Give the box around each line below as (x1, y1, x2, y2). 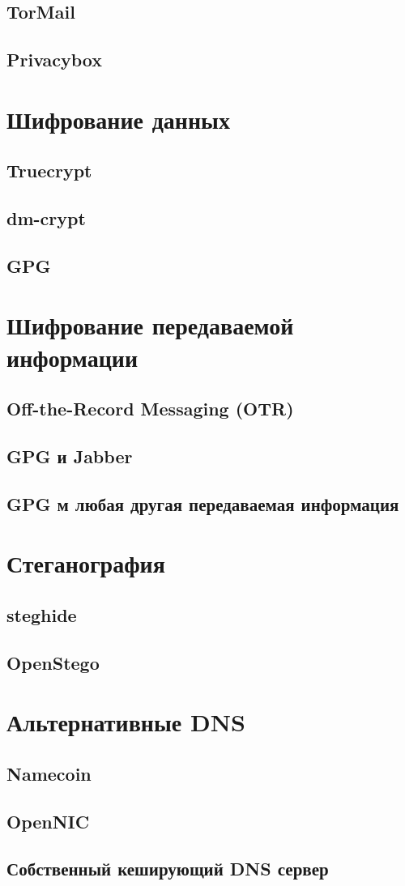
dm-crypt (6, 206, 86, 231)
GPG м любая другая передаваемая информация (6, 491, 399, 516)
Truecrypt (6, 158, 92, 183)
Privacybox (6, 47, 103, 72)
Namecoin (6, 760, 92, 786)
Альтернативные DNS (6, 705, 245, 739)
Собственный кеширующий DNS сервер (6, 856, 329, 881)
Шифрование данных (6, 102, 230, 135)
